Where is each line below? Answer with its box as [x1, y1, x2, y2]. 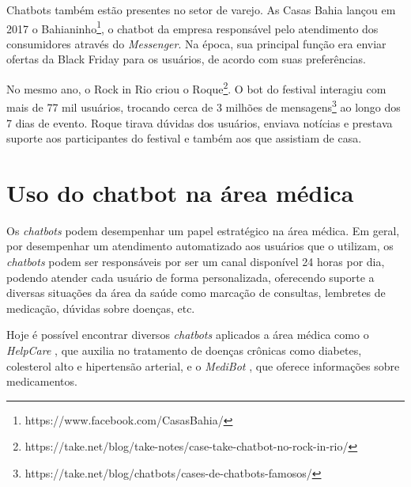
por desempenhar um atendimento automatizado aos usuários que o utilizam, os [6, 238, 394, 254]
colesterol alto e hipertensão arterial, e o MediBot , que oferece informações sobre [6, 357, 400, 374]
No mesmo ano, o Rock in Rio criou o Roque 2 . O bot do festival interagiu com [6, 78, 386, 97]
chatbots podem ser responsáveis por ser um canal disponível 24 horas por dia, [6, 253, 385, 270]
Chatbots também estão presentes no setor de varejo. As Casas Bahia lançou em [6, 2, 396, 17]
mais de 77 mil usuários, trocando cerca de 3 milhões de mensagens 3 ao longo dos [6, 97, 401, 115]
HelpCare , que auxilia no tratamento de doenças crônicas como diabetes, [6, 342, 362, 358]
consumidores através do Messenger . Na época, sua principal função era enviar [6, 35, 386, 51]
